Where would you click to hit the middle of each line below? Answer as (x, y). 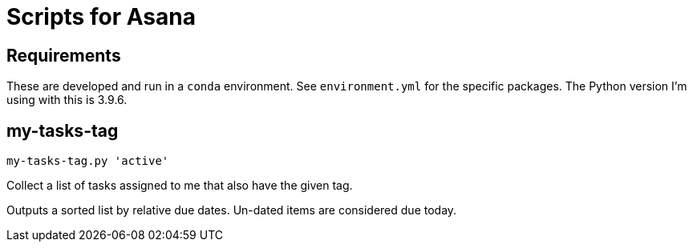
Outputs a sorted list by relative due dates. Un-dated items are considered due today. (232, 210)
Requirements (64, 55)
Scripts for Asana (101, 17)
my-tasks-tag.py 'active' (88, 161)
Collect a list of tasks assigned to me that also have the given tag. (180, 186)
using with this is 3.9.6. (67, 100)
